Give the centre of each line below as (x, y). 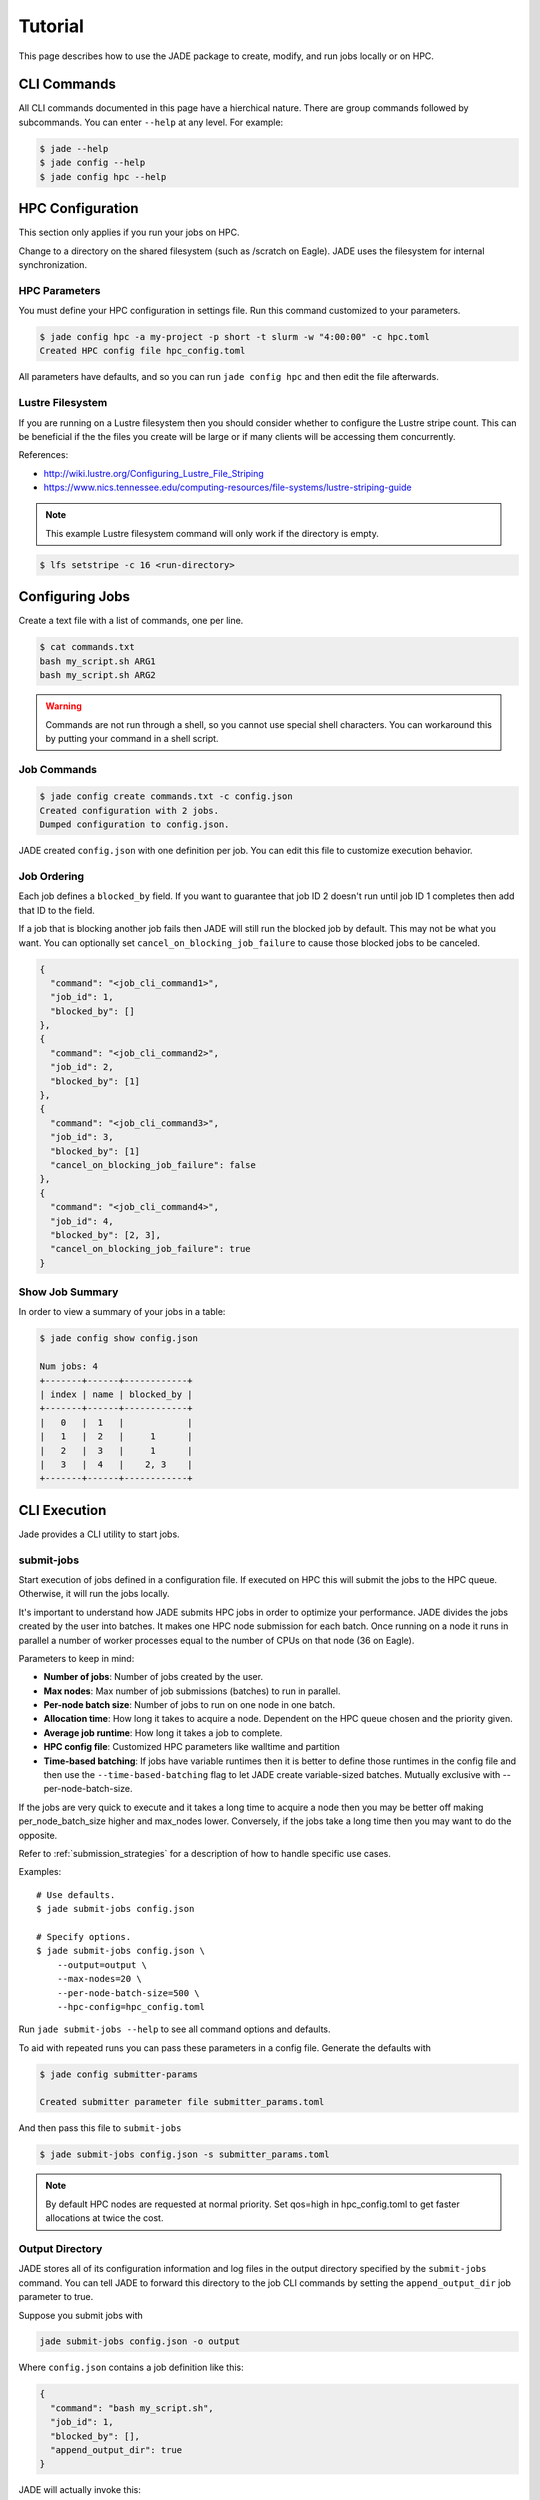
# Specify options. (84, 1936)
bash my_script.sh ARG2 (98, 675)
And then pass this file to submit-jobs (100, 2128)
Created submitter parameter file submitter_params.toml (182, 2102)
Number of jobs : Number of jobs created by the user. (153, 1677)
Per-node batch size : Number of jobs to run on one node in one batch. (189, 1705)
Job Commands (57, 769)
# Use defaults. (76, 1894)
